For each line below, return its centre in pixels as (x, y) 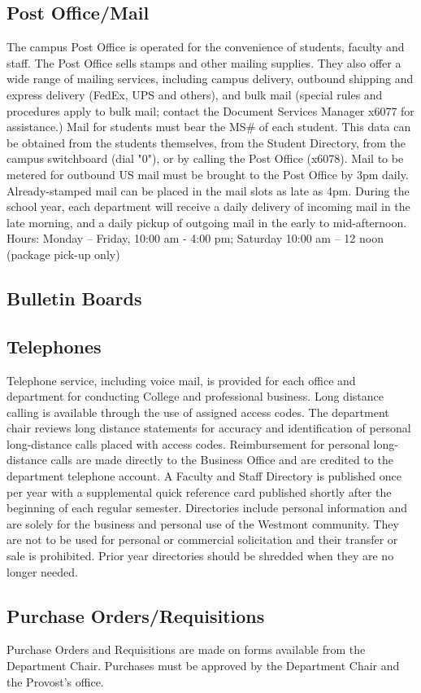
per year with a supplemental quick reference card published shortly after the (199, 491)
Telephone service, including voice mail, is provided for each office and (181, 380)
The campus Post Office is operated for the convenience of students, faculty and (206, 47)
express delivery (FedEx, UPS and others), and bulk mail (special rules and (195, 94)
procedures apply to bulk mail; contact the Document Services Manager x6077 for (210, 110)
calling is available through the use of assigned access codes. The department (198, 412)
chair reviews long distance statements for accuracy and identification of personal (209, 428)
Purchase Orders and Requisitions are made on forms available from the (186, 649)
